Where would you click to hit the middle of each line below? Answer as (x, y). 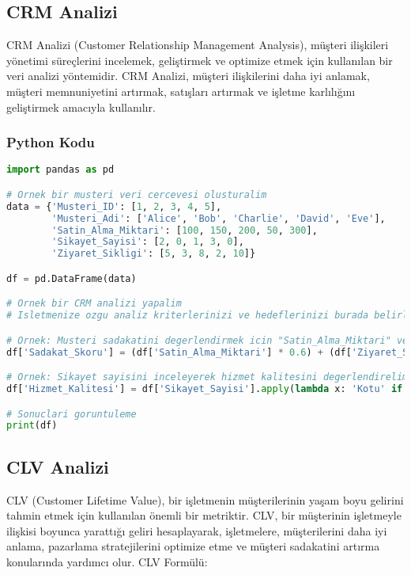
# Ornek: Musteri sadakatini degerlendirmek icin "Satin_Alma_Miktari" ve (207, 340)
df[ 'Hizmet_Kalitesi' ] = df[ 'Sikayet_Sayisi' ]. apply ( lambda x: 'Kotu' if (205, 389)
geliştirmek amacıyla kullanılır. (81, 107)
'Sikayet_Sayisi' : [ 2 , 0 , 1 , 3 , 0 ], (148, 242)
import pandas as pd (60, 170)
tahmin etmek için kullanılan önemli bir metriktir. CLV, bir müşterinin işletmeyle (204, 515)
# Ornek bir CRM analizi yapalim (94, 304)
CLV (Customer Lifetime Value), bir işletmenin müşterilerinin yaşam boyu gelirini (205, 499)
